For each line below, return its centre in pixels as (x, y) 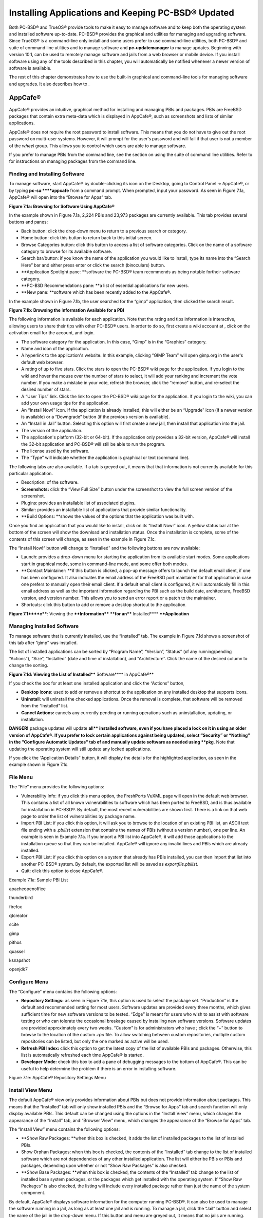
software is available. (30, 68)
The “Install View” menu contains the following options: (65, 1129)
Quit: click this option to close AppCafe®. (62, 871)
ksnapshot (19, 960)
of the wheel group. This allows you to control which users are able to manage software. (98, 146)
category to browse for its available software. (66, 251)
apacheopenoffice (28, 889)
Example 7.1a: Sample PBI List (38, 880)
